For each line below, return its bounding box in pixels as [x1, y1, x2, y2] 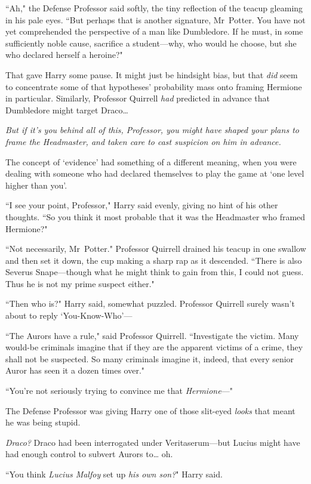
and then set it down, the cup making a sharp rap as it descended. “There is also [5, 254, 302, 266]
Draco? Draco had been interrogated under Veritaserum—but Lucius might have [5, 436, 300, 448]
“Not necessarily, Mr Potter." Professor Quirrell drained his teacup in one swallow [5, 242, 306, 255]
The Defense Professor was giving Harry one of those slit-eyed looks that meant [5, 404, 295, 417]
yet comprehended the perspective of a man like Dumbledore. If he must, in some [5, 25, 303, 38]
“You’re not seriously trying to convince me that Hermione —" [5, 384, 233, 397]
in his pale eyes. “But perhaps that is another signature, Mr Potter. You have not [5, 13, 306, 26]
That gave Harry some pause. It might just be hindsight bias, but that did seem [5, 68, 298, 81]
